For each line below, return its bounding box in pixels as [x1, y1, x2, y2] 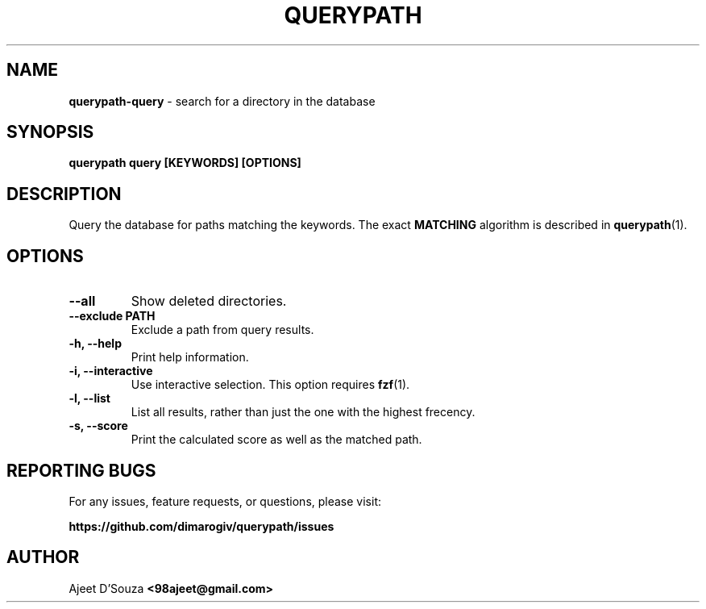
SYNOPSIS [6, 122, 94, 143]
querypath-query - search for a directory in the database [69, 94, 376, 108]
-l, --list [69, 391, 110, 406]
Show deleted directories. [131, 293, 287, 310]
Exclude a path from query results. [131, 323, 314, 337]
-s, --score [69, 419, 128, 433]
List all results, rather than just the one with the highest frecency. [131, 405, 476, 419]
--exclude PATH [69, 309, 156, 323]
